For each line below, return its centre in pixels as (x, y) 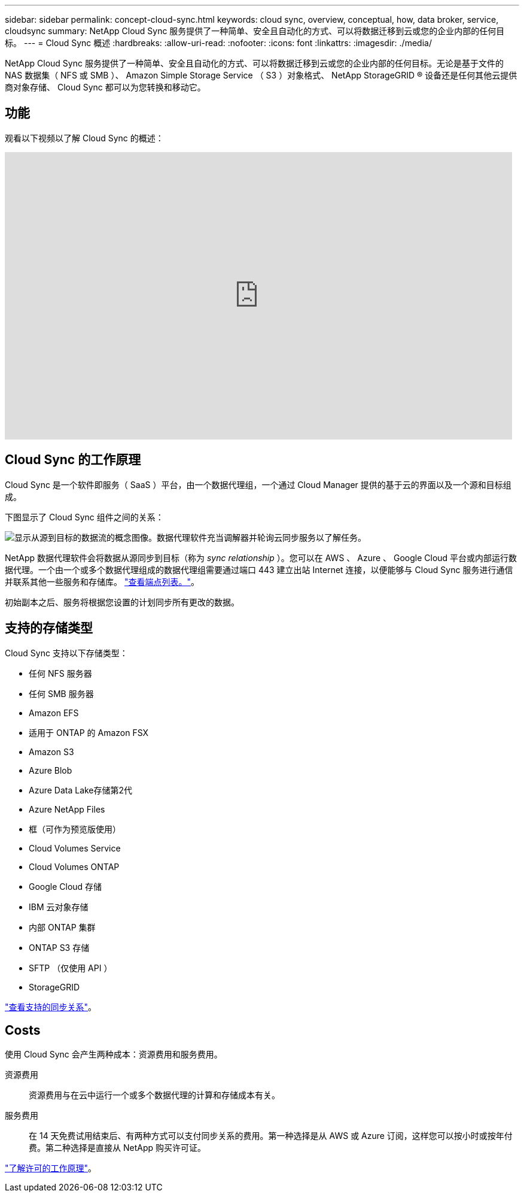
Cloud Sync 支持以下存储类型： (66, 653)
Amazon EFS (54, 713)
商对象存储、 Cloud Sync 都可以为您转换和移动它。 (105, 87)
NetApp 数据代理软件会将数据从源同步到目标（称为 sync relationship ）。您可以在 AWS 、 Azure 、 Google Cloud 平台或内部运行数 (261, 557)
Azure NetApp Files (67, 809)
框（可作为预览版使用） (75, 829)
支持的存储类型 (49, 628)
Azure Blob (51, 770)
